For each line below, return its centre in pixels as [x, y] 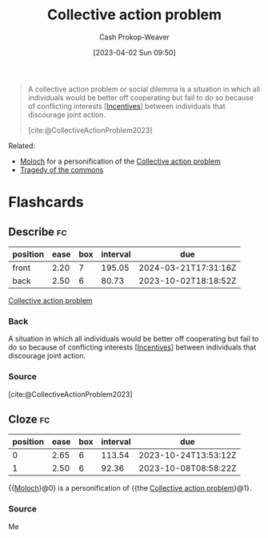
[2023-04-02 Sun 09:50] [134, 52]
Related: [22, 145]
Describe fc [38, 231]
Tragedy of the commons [62, 169]
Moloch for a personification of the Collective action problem [120, 161]
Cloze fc [29, 419]
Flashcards [46, 202]
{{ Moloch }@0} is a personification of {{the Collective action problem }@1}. [130, 488]
